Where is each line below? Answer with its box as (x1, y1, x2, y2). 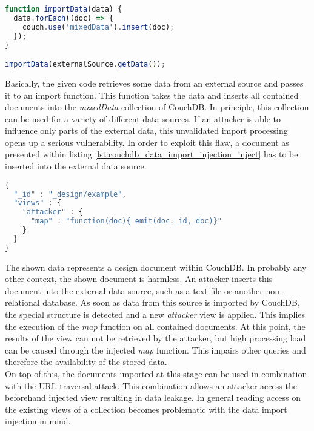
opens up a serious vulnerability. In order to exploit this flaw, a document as (5, 136, 289, 148)
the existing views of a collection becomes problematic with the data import (5, 403, 287, 415)
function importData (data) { (5, 5, 122, 13)
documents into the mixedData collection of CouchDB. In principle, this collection (5, 100, 309, 113)
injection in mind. (5, 415, 71, 427)
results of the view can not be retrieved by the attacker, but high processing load (5, 332, 306, 344)
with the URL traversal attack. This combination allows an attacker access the (5, 379, 297, 392)
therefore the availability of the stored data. (5, 355, 167, 368)
